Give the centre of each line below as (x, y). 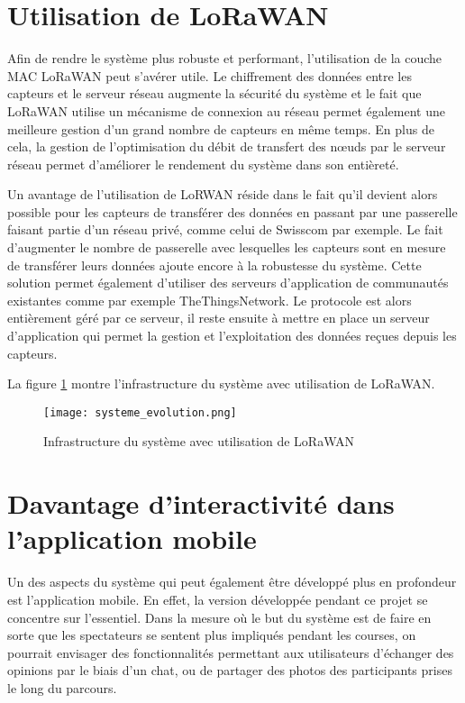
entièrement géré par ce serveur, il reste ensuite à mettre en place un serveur (219, 318)
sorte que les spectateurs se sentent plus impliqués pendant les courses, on (212, 635)
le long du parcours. (62, 687)
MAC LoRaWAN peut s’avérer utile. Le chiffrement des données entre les (210, 75)
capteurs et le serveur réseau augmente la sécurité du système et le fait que (214, 93)
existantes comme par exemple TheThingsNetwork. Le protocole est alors (210, 300)
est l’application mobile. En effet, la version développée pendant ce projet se (218, 599)
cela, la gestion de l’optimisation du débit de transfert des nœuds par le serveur (227, 146)
